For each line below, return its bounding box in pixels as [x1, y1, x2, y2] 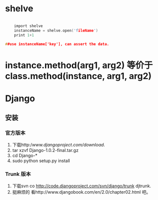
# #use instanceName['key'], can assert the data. [5, 41, 110, 47]
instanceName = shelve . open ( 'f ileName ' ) [14, 28, 98, 33]
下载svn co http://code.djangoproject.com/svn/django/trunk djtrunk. [12, 183, 152, 189]
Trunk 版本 [5, 171, 31, 177]
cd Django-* [12, 152, 38, 158]
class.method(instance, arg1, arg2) [5, 70, 152, 82]
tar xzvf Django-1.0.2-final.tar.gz [12, 147, 79, 153]
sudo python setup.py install [12, 158, 70, 164]
